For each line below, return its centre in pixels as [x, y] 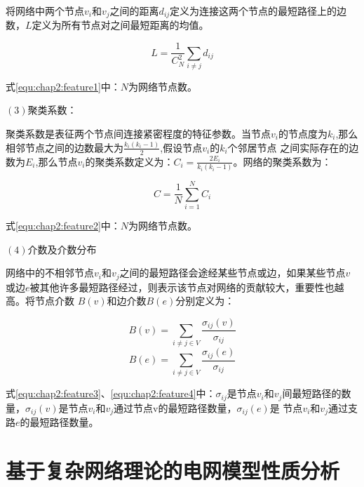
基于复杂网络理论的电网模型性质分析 [173, 471]
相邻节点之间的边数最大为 [65, 147]
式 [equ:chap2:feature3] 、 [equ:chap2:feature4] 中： [111, 393]
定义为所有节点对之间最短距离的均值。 [120, 25]
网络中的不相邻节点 [50, 273]
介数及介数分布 [62, 249]
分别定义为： [205, 301]
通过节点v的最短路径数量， [175, 407]
